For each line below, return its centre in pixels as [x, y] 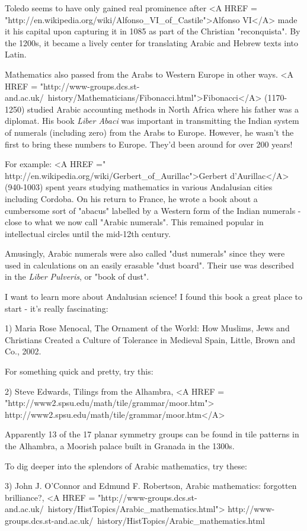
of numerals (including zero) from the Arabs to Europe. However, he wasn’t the [149, 132]
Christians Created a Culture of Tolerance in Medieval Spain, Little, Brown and [150, 339]
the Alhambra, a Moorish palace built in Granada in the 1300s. [120, 446]
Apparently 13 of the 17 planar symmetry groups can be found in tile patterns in [152, 434]
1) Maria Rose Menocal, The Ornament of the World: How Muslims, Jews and [147, 328]
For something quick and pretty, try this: [79, 371]
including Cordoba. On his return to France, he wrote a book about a [131, 198]
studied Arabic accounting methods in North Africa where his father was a [163, 109]
